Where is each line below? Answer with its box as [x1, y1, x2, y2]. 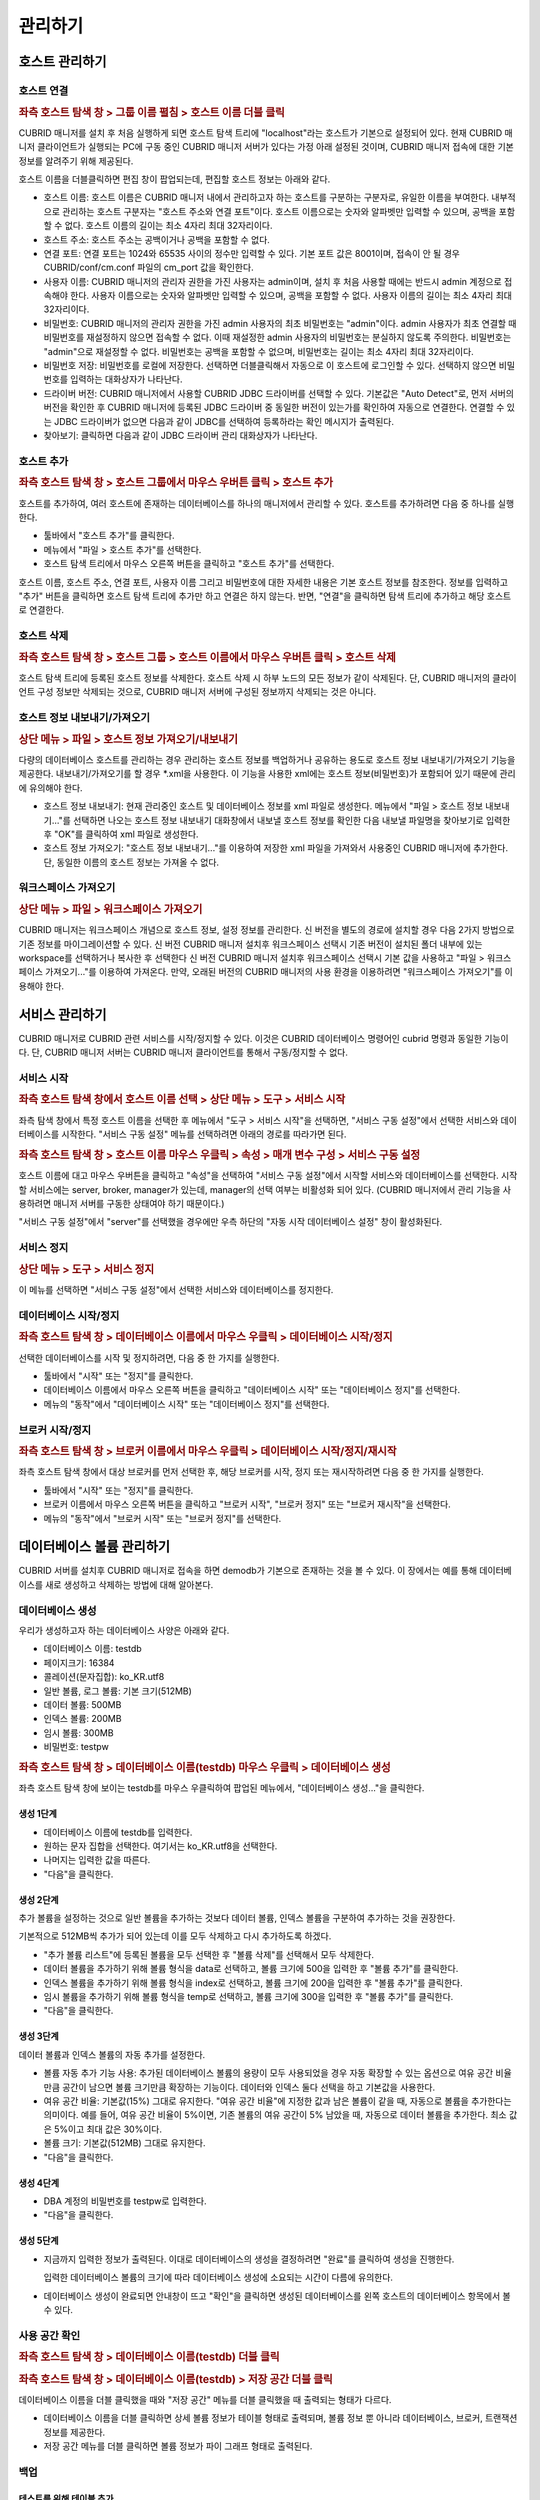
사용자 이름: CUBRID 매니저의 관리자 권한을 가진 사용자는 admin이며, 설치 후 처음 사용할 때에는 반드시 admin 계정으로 [43, 275, 502, 287]
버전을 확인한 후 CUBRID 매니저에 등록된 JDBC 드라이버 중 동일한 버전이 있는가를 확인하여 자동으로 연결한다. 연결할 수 [43, 401, 505, 414]
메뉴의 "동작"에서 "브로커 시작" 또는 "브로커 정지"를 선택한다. [43, 1512, 282, 1524]
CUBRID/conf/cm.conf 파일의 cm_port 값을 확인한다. [43, 261, 254, 274]
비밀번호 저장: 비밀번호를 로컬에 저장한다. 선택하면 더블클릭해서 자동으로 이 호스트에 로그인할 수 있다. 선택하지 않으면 [43, 360, 497, 372]
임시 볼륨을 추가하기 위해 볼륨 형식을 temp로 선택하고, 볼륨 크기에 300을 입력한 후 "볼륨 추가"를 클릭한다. [43, 1991, 454, 2003]
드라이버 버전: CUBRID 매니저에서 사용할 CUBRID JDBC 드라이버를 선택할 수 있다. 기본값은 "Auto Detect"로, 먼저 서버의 [43, 387, 515, 399]
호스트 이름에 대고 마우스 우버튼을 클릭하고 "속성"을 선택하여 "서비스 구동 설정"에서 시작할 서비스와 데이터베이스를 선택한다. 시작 [18, 1170, 518, 1182]
